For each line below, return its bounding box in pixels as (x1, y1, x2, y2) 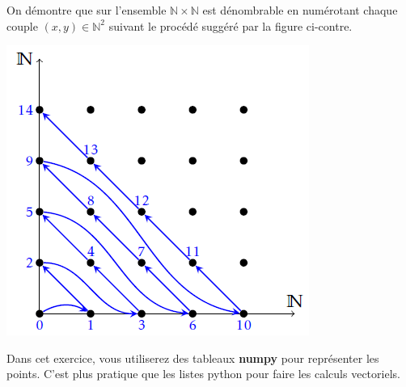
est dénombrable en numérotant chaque (202, 2, 398, 18)
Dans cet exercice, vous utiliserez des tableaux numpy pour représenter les (6, 349, 379, 366)
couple (6, 17, 38, 34)
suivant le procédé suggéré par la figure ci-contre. (108, 17, 353, 34)
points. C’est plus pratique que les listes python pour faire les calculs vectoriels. (6, 365, 400, 382)
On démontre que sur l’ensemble (6, 2, 167, 18)
